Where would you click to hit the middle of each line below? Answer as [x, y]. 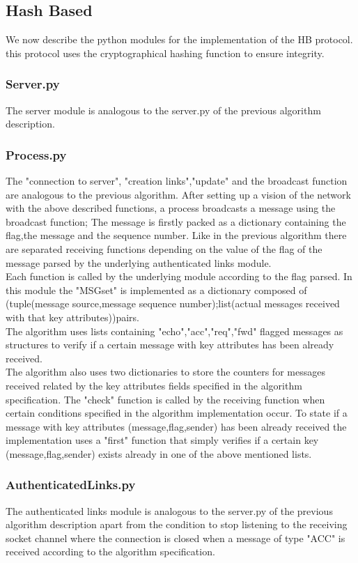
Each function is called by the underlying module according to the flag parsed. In [179, 276]
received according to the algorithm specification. [110, 552]
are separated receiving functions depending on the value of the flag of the [164, 248]
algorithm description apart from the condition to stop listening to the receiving [177, 524]
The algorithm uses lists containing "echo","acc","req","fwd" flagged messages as [174, 331]
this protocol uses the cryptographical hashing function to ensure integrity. [165, 53]
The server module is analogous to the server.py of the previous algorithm [163, 110]
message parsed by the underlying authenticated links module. [139, 262]
